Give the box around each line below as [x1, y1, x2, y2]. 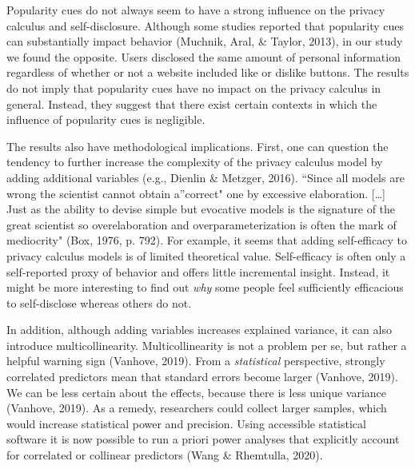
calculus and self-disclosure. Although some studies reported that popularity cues [6, 17, 405, 34]
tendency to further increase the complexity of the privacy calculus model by [6, 153, 383, 170]
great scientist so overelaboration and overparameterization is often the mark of [6, 216, 397, 233]
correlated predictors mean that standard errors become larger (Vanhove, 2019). [6, 368, 398, 385]
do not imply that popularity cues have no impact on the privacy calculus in [6, 79, 381, 96]
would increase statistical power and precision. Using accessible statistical [6, 415, 366, 431]
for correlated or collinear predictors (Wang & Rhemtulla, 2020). [6, 447, 323, 463]
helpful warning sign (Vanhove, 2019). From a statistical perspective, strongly [6, 352, 385, 369]
